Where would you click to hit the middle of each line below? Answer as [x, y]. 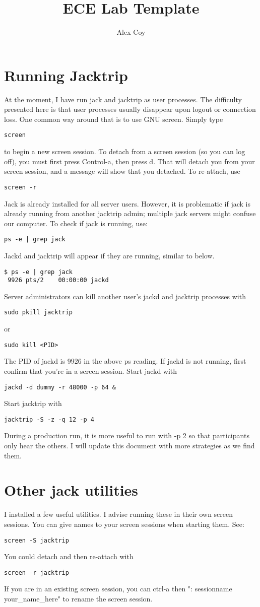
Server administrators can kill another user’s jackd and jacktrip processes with [125, 296]
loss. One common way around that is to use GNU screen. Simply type [114, 119]
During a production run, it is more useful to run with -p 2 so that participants [127, 435]
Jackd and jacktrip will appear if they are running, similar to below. [109, 255]
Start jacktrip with [33, 403]
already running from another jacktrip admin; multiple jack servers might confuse [130, 213]
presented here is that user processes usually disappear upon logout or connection [130, 109]
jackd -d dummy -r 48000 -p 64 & [60, 387]
